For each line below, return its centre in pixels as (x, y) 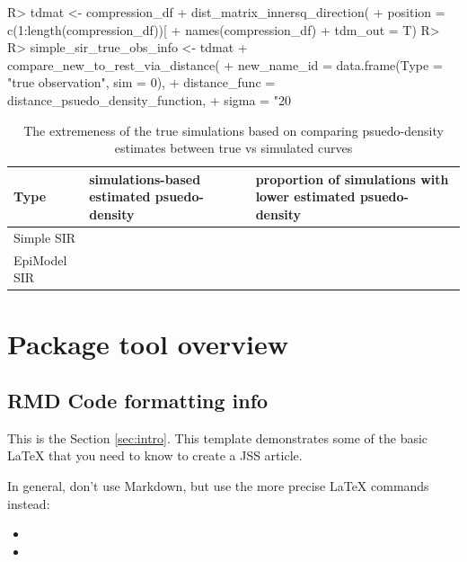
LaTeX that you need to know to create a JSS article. (155, 455)
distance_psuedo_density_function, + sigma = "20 (149, 99)
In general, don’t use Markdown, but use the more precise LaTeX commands (218, 486)
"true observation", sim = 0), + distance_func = (141, 82)
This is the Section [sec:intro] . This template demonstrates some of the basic (218, 437)
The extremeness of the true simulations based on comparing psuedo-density (233, 130)
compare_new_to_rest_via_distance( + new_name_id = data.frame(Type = (225, 64)
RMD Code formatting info (138, 401)
